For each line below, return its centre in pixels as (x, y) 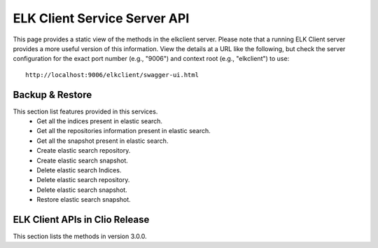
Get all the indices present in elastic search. (100, 121)
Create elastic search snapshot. (83, 160)
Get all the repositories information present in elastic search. (124, 131)
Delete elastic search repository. (83, 180)
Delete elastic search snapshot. (82, 190)
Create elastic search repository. (84, 151)
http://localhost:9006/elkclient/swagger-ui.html (112, 75)
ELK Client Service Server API (101, 18)
